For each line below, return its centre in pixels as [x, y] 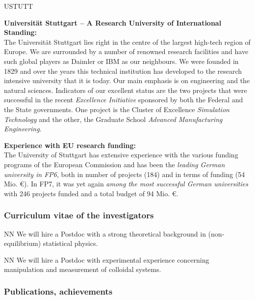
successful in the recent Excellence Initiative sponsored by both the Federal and [124, 100]
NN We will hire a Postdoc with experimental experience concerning [107, 259]
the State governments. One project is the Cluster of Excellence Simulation [117, 109]
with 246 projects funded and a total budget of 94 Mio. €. [91, 193]
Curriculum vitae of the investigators [79, 215]
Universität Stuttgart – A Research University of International [113, 22]
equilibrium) [23, 243]
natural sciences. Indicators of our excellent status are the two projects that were [126, 90]
